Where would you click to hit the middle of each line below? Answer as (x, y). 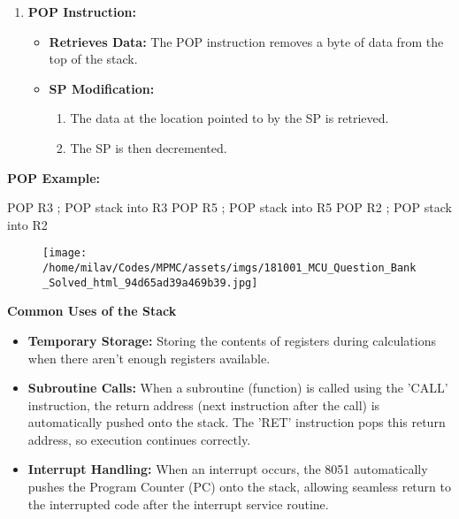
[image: (65, 253)
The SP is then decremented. (149, 147)
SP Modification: (102, 88)
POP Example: (54, 177)
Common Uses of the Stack (92, 311)
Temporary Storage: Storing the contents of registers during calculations (232, 340)
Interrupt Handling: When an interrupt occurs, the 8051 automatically (228, 469)
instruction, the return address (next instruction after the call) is (204, 405)
